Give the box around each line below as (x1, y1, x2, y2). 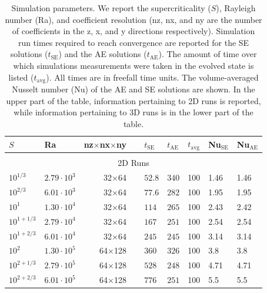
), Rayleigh (216, 2, 256, 14)
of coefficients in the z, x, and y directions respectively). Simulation (12, 25, 255, 37)
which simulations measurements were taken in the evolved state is (13, 59, 254, 71)
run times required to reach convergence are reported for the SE (18, 36, 249, 48)
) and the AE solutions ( (58, 48, 147, 60)
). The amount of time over (158, 48, 257, 60)
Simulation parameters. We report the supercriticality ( (11, 2, 211, 14)
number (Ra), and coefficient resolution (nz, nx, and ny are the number (5, 13, 262, 25)
